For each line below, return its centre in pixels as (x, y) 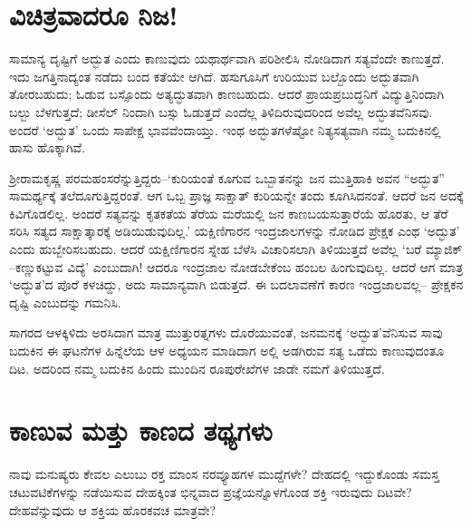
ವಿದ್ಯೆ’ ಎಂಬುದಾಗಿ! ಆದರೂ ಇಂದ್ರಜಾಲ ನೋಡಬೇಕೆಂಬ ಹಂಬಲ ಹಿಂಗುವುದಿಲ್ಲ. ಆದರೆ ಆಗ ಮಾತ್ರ (265, 266)
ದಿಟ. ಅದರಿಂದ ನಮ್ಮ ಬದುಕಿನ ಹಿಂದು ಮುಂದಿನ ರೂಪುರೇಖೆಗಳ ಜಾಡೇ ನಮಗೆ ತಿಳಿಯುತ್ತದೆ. (197, 368)
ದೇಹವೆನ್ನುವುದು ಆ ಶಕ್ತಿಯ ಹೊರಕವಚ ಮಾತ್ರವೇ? (113, 509)
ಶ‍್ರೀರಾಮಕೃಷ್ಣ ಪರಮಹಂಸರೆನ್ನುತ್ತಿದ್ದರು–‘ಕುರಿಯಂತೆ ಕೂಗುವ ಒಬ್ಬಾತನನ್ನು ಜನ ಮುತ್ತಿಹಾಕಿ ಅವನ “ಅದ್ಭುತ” (227, 177)
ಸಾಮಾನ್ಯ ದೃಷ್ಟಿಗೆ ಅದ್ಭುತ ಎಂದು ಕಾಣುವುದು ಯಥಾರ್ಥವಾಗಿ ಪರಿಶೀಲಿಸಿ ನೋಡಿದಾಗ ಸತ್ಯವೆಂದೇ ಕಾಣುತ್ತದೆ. (227, 59)
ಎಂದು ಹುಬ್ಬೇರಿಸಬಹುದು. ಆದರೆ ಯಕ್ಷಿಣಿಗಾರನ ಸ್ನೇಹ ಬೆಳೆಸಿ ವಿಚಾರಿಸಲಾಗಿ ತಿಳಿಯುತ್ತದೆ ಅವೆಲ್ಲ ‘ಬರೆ (216, 249)
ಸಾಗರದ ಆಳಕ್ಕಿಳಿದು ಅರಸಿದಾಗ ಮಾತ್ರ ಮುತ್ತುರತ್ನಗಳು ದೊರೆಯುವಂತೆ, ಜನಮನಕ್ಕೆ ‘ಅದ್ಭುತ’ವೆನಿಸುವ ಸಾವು (226, 332)
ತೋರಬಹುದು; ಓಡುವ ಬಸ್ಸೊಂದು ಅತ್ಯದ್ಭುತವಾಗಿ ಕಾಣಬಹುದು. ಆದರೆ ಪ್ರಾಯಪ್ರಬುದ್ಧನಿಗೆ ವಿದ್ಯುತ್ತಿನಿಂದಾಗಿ (227, 94)
